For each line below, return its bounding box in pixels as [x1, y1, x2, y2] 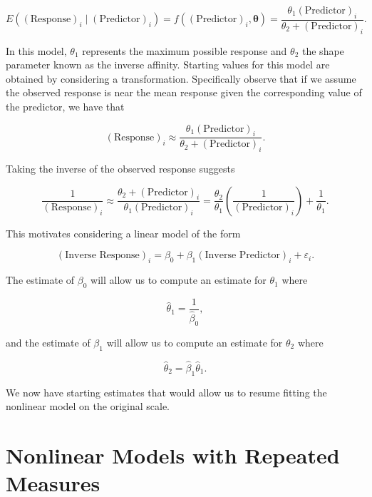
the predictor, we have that [6, 99, 125, 113]
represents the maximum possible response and [82, 43, 287, 58]
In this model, [6, 43, 67, 58]
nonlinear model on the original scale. [6, 399, 170, 414]
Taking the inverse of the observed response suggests [6, 161, 235, 176]
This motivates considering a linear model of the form [6, 225, 241, 240]
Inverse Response [65, 250, 140, 261]
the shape [302, 43, 344, 58]
